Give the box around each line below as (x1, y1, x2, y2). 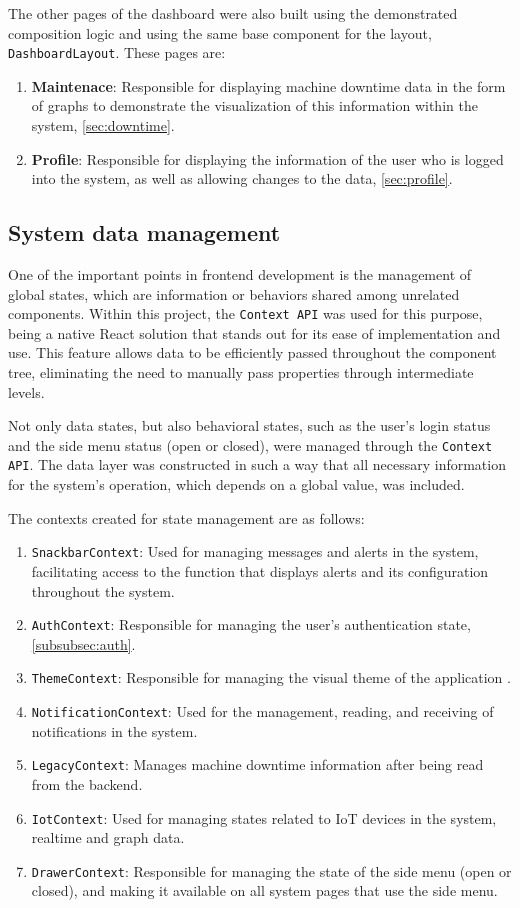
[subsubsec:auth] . (31, 633, 136, 654)
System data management (8, 217, 281, 248)
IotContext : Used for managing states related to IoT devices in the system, (31, 807, 497, 828)
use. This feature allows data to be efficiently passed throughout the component (8, 342, 497, 363)
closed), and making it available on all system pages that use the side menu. (31, 880, 498, 901)
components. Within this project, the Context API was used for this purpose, (8, 303, 483, 324)
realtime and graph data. (31, 827, 185, 848)
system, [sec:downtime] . (31, 115, 175, 136)
